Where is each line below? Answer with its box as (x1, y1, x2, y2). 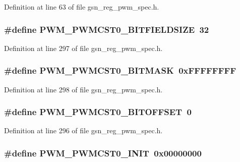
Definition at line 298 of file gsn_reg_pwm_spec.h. (4, 84, 163, 94)
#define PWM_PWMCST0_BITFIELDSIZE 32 (4, 23, 209, 35)
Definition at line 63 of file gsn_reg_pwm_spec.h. (4, 2, 159, 12)
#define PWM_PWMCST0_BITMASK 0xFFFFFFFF (4, 64, 236, 77)
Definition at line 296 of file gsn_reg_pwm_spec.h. (4, 125, 163, 136)
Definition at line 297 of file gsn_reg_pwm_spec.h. (4, 42, 163, 53)
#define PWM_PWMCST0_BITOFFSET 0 (4, 105, 192, 118)
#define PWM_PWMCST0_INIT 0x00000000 (4, 146, 202, 159)
